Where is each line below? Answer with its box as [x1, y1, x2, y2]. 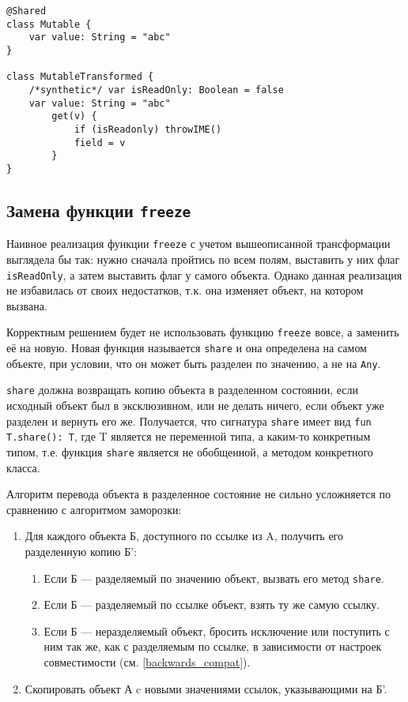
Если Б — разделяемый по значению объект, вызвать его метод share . [43, 569, 384, 586]
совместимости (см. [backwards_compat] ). [43, 654, 251, 670]
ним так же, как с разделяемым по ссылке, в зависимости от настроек [43, 638, 382, 655]
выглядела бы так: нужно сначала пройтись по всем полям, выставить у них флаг [6, 250, 400, 267]
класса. [6, 459, 40, 475]
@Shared [6, 6, 47, 17]
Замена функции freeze [6, 197, 191, 222]
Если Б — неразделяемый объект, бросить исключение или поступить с [43, 622, 390, 639]
